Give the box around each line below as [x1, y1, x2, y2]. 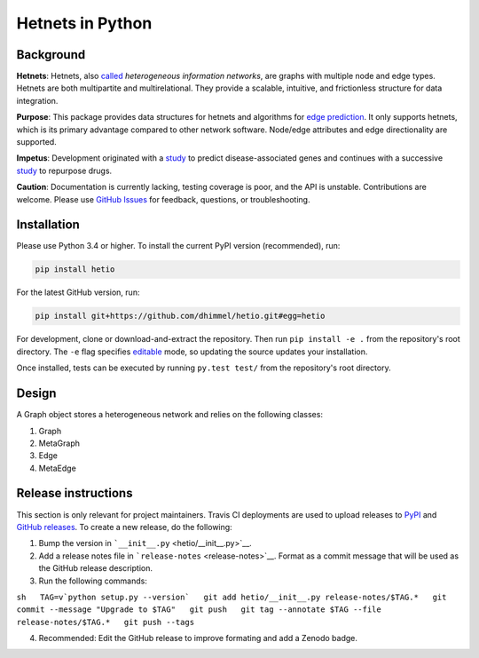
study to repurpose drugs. [16, 165, 113, 176]
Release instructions [16, 486, 133, 501]
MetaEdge [38, 463, 77, 473]
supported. [16, 137, 57, 147]
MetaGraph [38, 438, 80, 448]
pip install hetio [35, 265, 115, 274]
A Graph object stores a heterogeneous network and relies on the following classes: [16, 409, 324, 420]
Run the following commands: [38, 575, 148, 586]
